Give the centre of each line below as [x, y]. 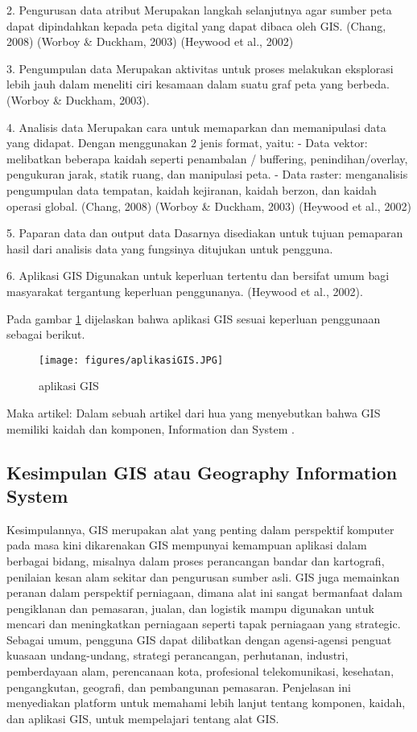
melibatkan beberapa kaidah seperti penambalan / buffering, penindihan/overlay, [207, 158]
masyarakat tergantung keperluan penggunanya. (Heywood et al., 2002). [185, 291]
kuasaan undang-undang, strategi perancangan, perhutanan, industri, [178, 655]
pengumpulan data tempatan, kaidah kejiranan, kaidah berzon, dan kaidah [192, 189]
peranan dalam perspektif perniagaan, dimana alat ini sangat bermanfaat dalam [204, 592]
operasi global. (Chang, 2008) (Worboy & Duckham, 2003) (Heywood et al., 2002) [209, 206]
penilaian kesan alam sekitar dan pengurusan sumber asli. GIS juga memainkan [203, 576]
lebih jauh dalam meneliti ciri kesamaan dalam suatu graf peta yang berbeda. [198, 84]
